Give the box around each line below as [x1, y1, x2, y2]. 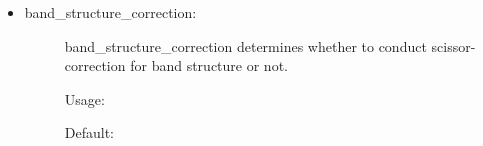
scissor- [431, 35, 476, 56]
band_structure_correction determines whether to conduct [64, 35, 427, 56]
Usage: [64, 88, 105, 109]
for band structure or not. [130, 55, 288, 76]
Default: [64, 122, 115, 143]
